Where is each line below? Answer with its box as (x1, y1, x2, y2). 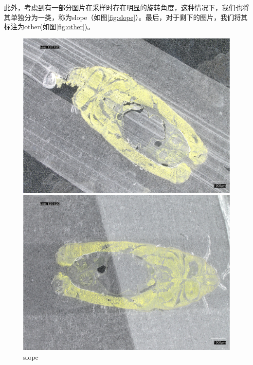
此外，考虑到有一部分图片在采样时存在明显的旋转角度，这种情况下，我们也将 (4, 2, 249, 12)
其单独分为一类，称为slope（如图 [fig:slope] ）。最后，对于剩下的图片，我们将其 (4, 12, 248, 22)
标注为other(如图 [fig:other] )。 (4, 21, 94, 32)
